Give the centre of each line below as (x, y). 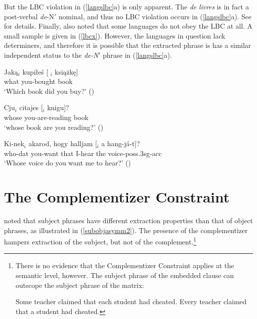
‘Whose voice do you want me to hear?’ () (67, 163)
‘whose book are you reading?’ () (54, 127)
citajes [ (31, 107)
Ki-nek (14, 143)
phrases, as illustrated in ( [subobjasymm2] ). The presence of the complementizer (126, 230)
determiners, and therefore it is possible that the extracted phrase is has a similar (128, 45)
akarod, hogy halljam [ (63, 143)
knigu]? (58, 107)
